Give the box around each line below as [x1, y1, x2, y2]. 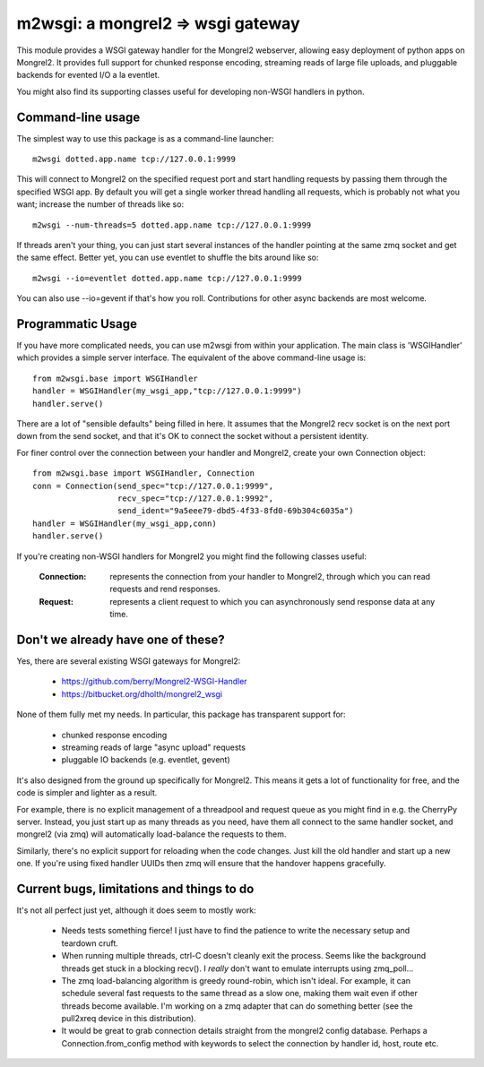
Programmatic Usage [16, 316, 138, 331]
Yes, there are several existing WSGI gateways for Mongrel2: [16, 655, 241, 667]
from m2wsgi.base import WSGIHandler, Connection [32, 469, 255, 478]
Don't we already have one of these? [16, 632, 225, 647]
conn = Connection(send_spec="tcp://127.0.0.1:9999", [32, 480, 273, 491]
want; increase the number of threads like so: [16, 199, 184, 210]
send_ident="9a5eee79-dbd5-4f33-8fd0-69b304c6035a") [117, 506, 354, 516]
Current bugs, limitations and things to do [16, 881, 255, 896]
